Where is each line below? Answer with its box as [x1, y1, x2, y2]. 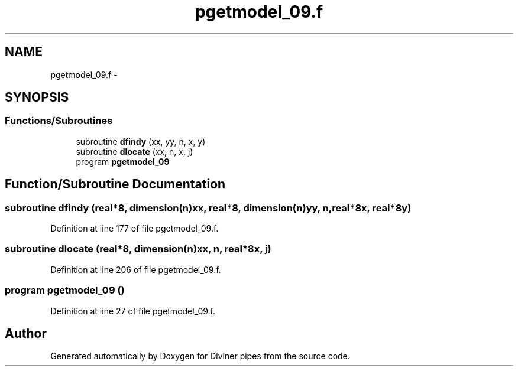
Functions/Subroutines [5, 115, 113, 127]
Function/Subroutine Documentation [5, 177, 226, 192]
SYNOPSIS [5, 90, 69, 105]
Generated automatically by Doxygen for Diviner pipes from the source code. [50, 351, 350, 362]
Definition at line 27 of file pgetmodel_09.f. [50, 305, 216, 316]
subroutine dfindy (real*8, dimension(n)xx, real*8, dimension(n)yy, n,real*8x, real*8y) [5, 201, 412, 214]
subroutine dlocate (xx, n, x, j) [76, 146, 193, 157]
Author [5, 326, 47, 341]
